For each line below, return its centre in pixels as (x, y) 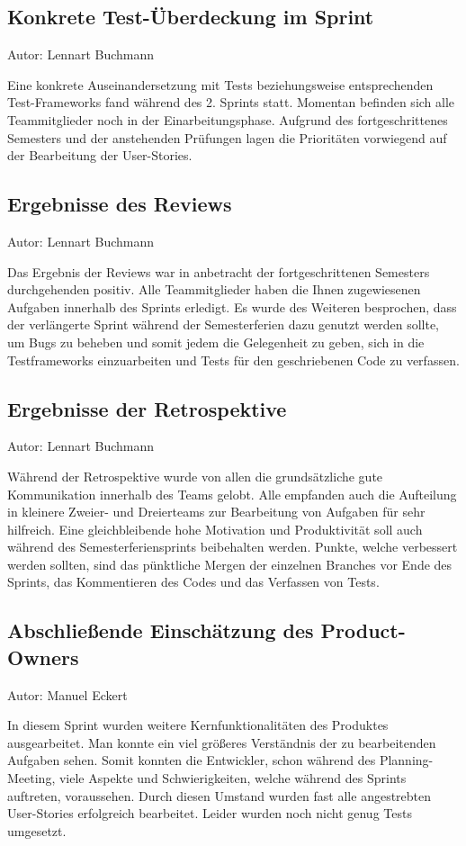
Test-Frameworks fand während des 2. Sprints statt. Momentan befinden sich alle (231, 102)
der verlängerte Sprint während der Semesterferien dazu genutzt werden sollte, (224, 324)
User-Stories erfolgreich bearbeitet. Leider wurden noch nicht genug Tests (210, 813)
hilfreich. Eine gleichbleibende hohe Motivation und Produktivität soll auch (215, 529)
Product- (363, 630)
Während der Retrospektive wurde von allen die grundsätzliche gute (195, 476)
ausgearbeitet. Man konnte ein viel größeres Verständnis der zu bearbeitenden (222, 742)
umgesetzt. (37, 830)
